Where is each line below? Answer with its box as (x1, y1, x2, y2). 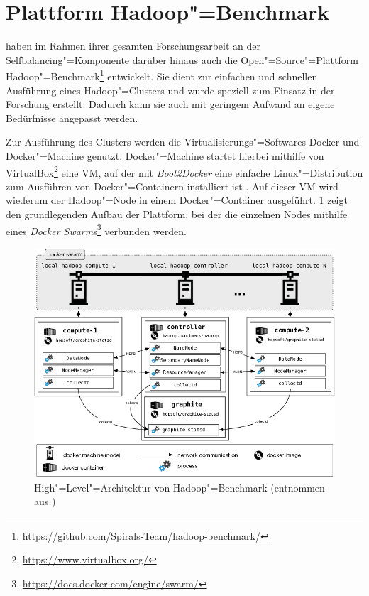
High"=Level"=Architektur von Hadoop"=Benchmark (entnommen (34, 479, 325, 494)
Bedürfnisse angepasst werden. (6, 110, 138, 125)
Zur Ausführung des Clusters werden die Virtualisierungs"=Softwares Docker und (6, 134, 360, 149)
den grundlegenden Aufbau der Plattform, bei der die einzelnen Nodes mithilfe (6, 206, 348, 221)
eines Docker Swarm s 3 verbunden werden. (6, 221, 187, 238)
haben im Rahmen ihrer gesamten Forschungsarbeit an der (6, 38, 260, 53)
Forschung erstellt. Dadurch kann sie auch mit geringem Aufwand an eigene (6, 97, 335, 112)
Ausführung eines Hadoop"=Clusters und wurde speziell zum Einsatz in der (6, 82, 335, 97)
